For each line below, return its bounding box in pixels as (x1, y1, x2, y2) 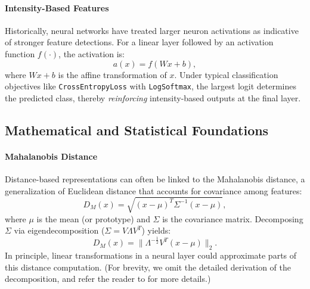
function (5, 47, 35, 60)
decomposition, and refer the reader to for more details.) (5, 272, 211, 285)
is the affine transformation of (58, 68, 167, 80)
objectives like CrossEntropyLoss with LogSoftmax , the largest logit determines (5, 80, 296, 92)
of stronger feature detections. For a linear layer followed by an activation (5, 36, 274, 48)
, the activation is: (58, 47, 125, 60)
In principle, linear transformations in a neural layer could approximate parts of (5, 249, 297, 262)
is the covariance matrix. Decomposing (162, 212, 303, 225)
